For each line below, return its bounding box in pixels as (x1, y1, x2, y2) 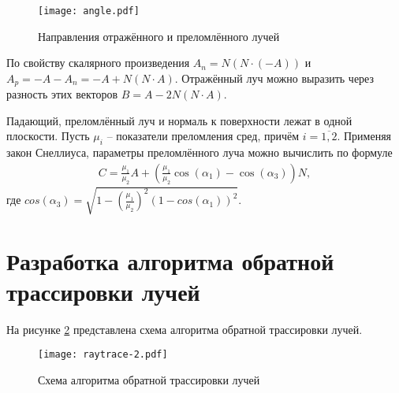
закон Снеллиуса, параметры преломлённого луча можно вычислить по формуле (6, 144, 393, 161)
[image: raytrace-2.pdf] (38, 349, 168, 361)
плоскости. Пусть (6, 128, 90, 144)
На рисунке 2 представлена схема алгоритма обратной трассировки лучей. (6, 321, 363, 337)
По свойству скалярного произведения (6, 54, 190, 71)
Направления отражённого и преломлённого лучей (38, 28, 280, 44)
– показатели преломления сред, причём (106, 128, 300, 144)
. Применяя (337, 128, 392, 144)
